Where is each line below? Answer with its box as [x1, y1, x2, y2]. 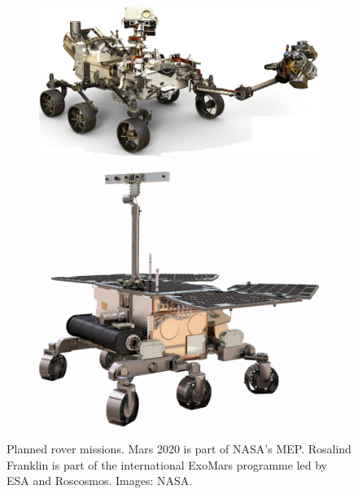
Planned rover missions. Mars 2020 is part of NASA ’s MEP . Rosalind [7, 440, 351, 457]
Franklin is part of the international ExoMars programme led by [7, 456, 328, 473]
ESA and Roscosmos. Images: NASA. [7, 472, 193, 489]
